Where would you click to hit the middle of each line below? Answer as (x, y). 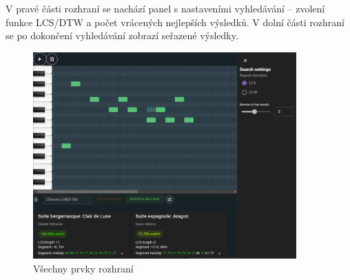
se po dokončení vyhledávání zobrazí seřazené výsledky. (122, 35)
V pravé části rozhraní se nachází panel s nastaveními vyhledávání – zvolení (165, 8)
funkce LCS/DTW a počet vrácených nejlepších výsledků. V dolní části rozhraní (175, 22)
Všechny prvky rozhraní (83, 268)
